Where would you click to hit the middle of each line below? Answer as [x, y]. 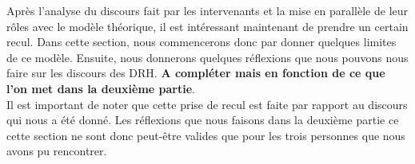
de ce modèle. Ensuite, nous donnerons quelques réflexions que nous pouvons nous [207, 57]
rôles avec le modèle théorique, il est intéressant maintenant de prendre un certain [207, 26]
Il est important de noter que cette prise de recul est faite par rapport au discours [207, 104]
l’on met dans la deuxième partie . [101, 88]
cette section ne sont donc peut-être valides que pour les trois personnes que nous [206, 135]
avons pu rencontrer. [57, 151]
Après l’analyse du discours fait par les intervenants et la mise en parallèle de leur [207, 10]
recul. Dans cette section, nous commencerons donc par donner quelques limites [202, 42]
